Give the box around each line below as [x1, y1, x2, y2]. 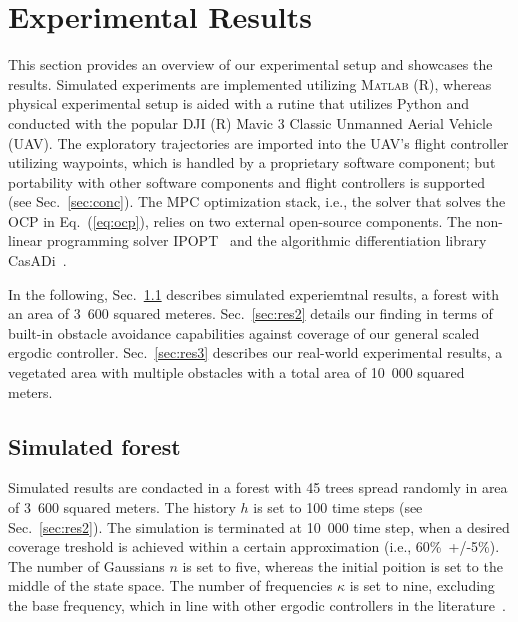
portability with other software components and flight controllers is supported [8, 171, 486, 192]
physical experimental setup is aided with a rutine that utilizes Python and [8, 93, 470, 114]
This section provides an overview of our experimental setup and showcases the [8, 54, 493, 75]
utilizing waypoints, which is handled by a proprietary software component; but [8, 152, 496, 173]
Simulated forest [8, 430, 181, 461]
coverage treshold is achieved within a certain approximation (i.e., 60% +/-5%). [8, 536, 500, 557]
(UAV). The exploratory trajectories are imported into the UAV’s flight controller [8, 132, 509, 153]
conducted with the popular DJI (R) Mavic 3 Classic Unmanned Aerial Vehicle [8, 112, 493, 133]
